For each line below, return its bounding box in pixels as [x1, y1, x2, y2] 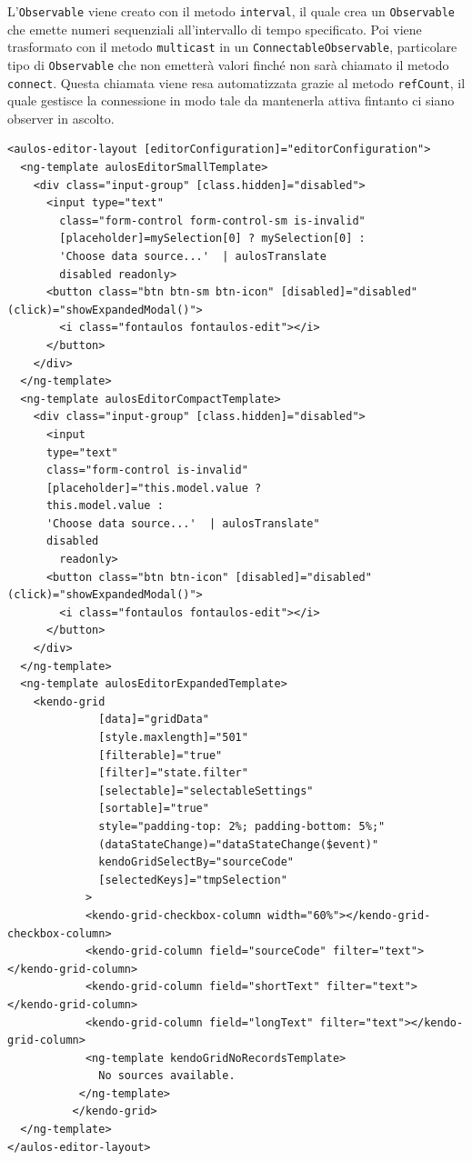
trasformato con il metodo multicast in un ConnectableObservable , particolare [7, 37, 457, 56]
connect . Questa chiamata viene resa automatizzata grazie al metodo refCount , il [7, 73, 466, 92]
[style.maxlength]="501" [98, 731, 248, 744]
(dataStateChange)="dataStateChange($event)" [98, 837, 379, 851]
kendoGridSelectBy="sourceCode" [98, 856, 294, 869]
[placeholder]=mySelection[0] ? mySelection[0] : [59, 232, 366, 245]
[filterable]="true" [98, 748, 223, 762]
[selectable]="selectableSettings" [98, 784, 314, 797]
